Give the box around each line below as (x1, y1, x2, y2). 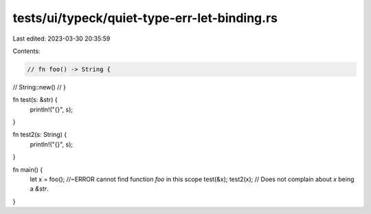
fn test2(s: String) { (12, 131, 67, 139)
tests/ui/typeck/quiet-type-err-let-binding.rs (12, 10, 278, 25)
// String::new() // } (12, 83, 67, 91)
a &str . (30, 184, 49, 193)
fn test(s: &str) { (12, 96, 58, 104)
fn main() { (12, 165, 43, 173)
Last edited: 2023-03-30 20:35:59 (12, 34, 111, 43)
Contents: (12, 47, 41, 55)
